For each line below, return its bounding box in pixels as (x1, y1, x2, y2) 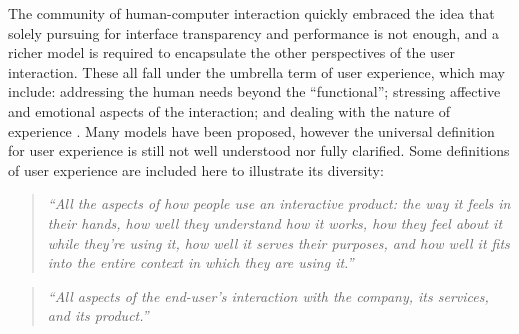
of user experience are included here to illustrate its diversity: (8, 159, 384, 180)
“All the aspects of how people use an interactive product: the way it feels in (47, 193, 511, 214)
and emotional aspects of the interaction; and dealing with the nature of (8, 100, 451, 121)
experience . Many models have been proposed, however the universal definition (8, 120, 495, 141)
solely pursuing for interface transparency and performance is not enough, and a (8, 22, 500, 43)
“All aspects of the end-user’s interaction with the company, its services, (47, 285, 489, 306)
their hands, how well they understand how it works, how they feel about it (47, 212, 503, 233)
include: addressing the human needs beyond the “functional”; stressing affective (8, 81, 501, 102)
